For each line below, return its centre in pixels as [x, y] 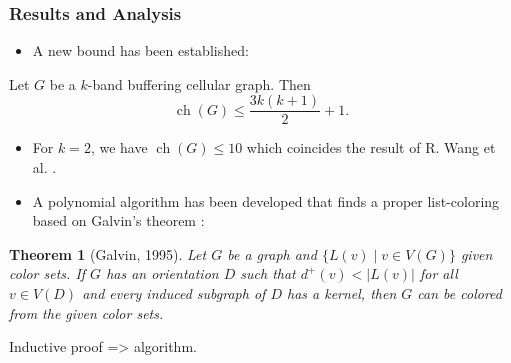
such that [268, 273]
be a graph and [272, 253]
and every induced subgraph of [174, 293]
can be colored [459, 293]
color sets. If [47, 273]
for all [438, 273]
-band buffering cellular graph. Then [199, 83]
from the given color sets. [86, 312]
